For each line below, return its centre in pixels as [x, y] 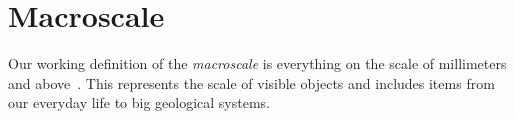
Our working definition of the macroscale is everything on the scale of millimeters [257, 63]
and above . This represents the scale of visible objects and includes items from [251, 82]
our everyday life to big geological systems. [139, 102]
